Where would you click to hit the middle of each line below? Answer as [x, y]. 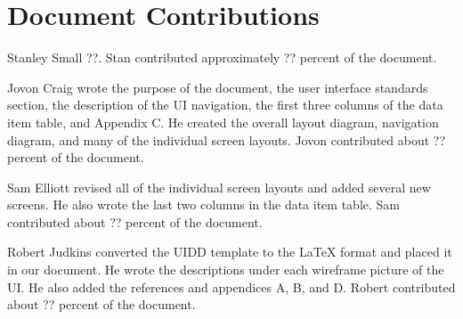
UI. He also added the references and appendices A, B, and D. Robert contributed [231, 286]
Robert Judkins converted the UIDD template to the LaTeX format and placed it [230, 252]
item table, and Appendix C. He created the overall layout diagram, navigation [223, 122]
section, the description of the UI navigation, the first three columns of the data [225, 105]
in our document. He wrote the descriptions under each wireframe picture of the [226, 270]
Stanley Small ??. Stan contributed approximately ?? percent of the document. [222, 57]
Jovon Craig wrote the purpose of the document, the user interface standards [218, 87]
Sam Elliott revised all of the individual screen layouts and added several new [219, 187]
